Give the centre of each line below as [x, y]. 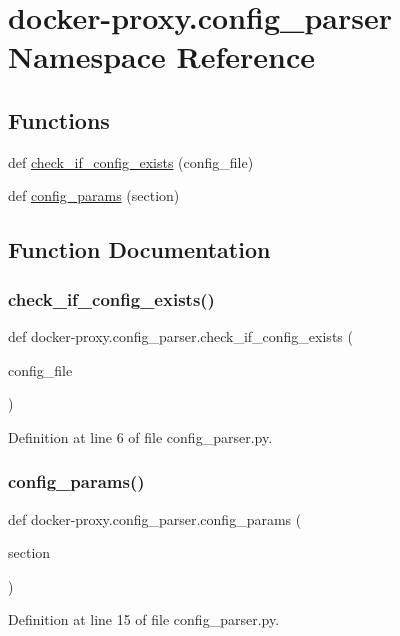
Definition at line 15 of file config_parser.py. [144, 619]
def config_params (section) [94, 195]
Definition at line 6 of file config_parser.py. [140, 436]
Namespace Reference [161, 56]
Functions [59, 119]
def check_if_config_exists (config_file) [131, 161]
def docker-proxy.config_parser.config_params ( [155, 518]
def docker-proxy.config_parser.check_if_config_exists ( [180, 335]
